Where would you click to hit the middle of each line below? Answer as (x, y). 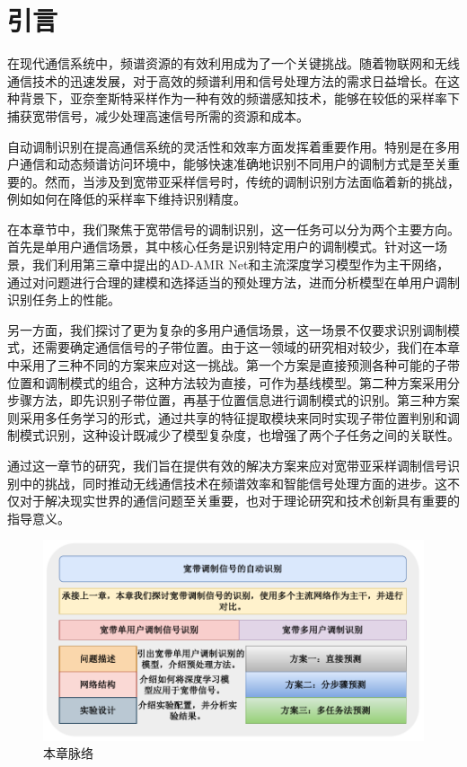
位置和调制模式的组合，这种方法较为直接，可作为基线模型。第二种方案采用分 (233, 382)
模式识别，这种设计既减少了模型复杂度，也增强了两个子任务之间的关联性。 (239, 435)
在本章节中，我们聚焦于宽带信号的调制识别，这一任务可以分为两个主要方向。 (233, 229)
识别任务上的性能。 (64, 300)
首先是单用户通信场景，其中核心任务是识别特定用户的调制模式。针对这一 (221, 247)
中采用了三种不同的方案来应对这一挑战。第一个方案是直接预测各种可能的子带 (233, 365)
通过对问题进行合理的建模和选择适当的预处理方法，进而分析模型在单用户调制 (233, 282)
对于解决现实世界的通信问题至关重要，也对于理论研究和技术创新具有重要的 (239, 501)
